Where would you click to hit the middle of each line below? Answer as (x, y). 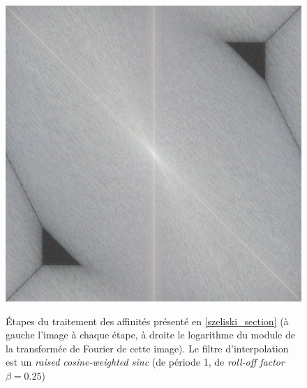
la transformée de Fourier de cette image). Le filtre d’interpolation (147, 348)
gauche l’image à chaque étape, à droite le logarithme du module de (151, 335)
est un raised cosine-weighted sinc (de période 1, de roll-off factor (145, 362)
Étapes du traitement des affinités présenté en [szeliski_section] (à (147, 321)
